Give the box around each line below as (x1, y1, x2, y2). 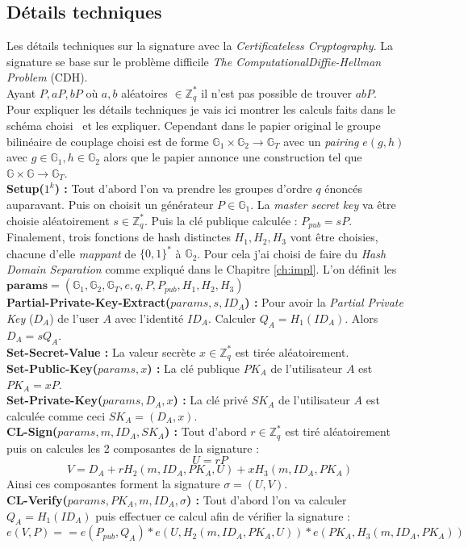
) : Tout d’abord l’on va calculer (186, 491, 347, 508)
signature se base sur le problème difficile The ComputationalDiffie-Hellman (6, 52, 382, 69)
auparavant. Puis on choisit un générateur (6, 196, 214, 212)
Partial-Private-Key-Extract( (6, 294, 171, 311)
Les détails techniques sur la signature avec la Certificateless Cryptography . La (6, 37, 393, 54)
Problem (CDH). (6, 69, 88, 86)
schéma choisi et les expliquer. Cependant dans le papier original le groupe (6, 117, 381, 134)
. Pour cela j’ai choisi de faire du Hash (197, 245, 387, 261)
